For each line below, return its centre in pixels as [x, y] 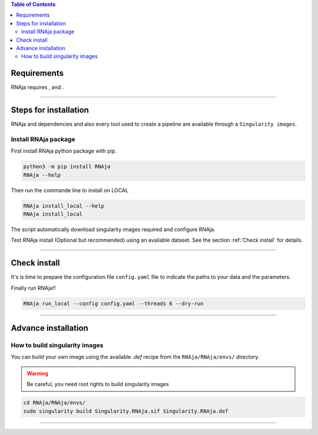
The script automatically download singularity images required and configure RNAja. [113, 229]
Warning [37, 373]
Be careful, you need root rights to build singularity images [98, 384]
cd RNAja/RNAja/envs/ [54, 403]
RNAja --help [42, 175]
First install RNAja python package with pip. [64, 151]
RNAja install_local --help [64, 206]
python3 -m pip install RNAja [67, 167]
